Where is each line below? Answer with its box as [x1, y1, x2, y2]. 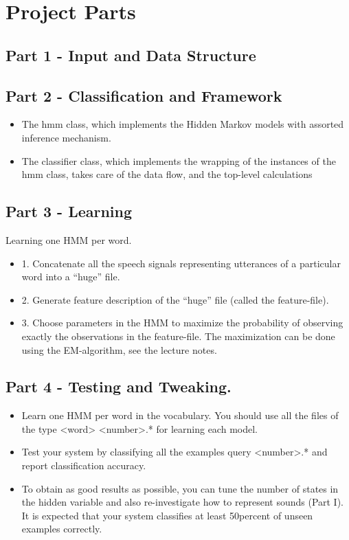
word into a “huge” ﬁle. [21, 269, 120, 284]
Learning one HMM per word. [5, 232, 132, 247]
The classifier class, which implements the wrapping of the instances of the [21, 153, 336, 168]
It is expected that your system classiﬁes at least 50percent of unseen [21, 508, 313, 522]
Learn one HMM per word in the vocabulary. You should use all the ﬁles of [21, 408, 339, 423]
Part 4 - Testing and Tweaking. [5, 376, 232, 397]
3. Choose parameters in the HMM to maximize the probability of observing [21, 315, 344, 330]
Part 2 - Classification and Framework [5, 85, 282, 106]
